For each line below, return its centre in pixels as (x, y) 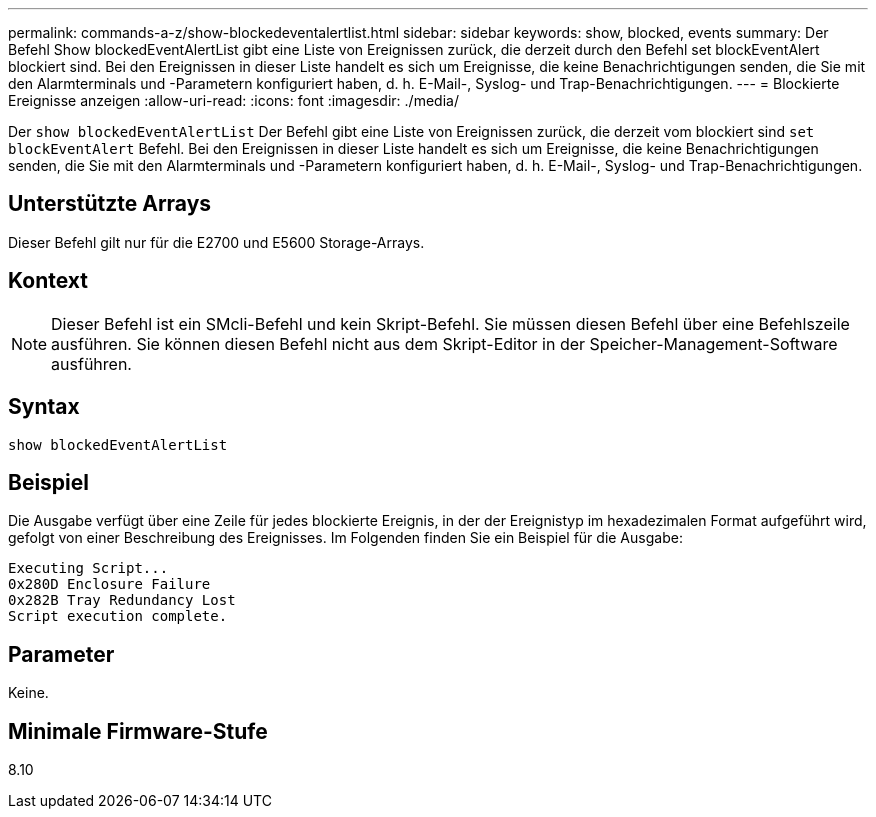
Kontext (48, 281)
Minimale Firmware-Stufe (138, 731)
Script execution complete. (118, 616)
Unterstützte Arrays (110, 204)
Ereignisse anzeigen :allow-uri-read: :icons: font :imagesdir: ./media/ (233, 100)
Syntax (44, 407)
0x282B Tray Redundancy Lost (122, 600)
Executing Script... (88, 568)
